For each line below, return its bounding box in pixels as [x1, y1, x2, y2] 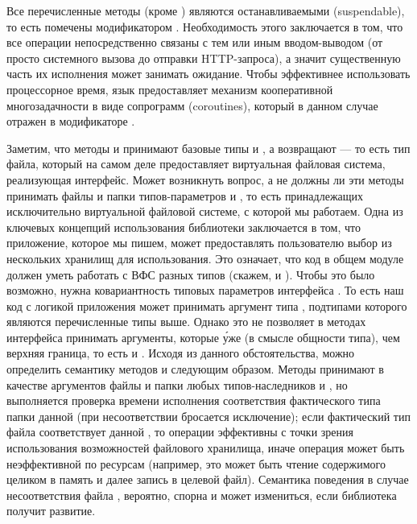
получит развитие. [6, 502, 96, 519]
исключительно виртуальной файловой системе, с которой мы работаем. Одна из [6, 203, 403, 220]
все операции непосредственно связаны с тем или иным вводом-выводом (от [6, 34, 383, 51]
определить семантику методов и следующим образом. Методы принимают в [6, 361, 384, 378]
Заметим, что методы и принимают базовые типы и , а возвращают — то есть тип [6, 139, 411, 156]
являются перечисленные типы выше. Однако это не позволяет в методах [6, 313, 366, 330]
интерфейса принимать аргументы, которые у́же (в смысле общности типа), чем [6, 328, 400, 345]
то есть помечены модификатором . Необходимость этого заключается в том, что [6, 18, 403, 35]
